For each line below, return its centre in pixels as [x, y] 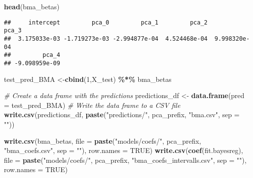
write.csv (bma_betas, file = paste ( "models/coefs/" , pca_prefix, [103, 140]
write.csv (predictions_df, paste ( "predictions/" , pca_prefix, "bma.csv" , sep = [122, 114]
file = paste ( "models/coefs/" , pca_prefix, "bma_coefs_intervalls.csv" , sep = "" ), [125, 160]
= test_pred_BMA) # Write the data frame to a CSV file [92, 105]
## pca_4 [32, 55]
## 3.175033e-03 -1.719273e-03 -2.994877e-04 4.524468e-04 [106, 38]
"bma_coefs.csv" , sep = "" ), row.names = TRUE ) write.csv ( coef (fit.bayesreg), [124, 150]
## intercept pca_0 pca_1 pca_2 [106, 22]
